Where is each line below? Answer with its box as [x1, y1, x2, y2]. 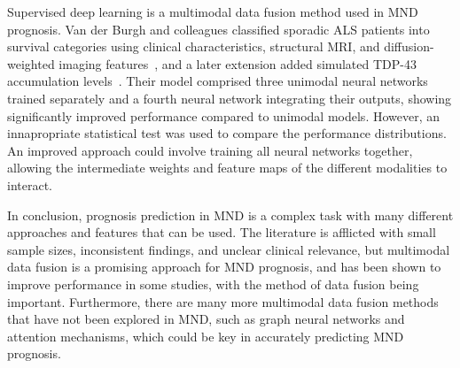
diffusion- [384, 37, 434, 56]
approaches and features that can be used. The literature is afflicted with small [7, 223, 436, 241]
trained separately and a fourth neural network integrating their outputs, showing [7, 88, 452, 107]
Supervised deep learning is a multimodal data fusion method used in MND [7, 3, 418, 20]
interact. [7, 175, 52, 194]
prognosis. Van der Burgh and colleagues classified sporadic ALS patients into [7, 19, 430, 38]
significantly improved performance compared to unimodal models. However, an [7, 106, 441, 125]
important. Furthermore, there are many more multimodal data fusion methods [7, 292, 439, 310]
